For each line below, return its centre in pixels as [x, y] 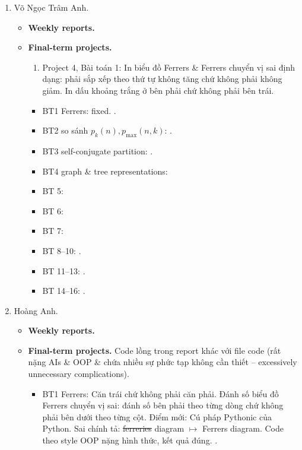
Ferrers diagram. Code [243, 428]
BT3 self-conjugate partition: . [98, 150]
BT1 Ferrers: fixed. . [79, 110]
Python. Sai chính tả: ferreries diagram [113, 428]
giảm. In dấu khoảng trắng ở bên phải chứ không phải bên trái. [158, 90]
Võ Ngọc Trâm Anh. [51, 7]
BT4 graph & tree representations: [105, 171]
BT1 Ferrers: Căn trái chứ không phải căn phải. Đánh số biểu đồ [160, 393]
